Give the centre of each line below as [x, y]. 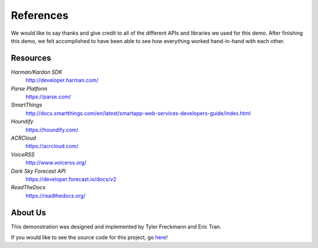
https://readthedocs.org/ [55, 196]
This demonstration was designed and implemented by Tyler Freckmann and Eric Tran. [116, 226]
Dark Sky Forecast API [38, 171]
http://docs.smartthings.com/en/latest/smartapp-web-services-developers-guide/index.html [138, 113]
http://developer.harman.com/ [62, 80]
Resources [31, 58]
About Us [29, 212]
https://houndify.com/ [52, 130]
